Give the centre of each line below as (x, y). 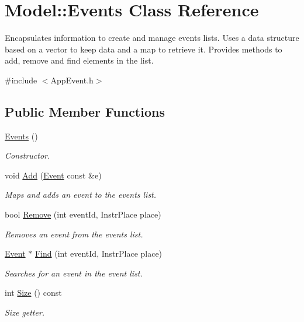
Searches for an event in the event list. (74, 273)
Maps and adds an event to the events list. (81, 195)
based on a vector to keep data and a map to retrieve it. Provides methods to (144, 49)
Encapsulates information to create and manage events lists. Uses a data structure (152, 38)
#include (21, 80)
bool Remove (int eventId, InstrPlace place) (83, 214)
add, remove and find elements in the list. (79, 60)
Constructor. (27, 155)
